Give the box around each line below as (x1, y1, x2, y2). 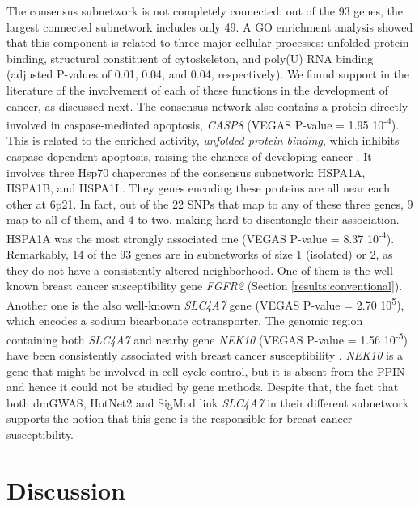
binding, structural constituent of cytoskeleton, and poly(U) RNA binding (6, 49, 374, 66)
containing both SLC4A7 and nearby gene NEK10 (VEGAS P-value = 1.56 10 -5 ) (6, 328, 408, 348)
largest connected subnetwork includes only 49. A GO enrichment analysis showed (6, 18, 413, 35)
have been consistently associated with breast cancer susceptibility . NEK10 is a (6, 347, 404, 364)
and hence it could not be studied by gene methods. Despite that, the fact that (6, 378, 399, 395)
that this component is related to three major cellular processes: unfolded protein (6, 34, 409, 51)
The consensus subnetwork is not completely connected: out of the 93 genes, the (6, 2, 404, 19)
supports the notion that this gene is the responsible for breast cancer (6, 410, 353, 427)
